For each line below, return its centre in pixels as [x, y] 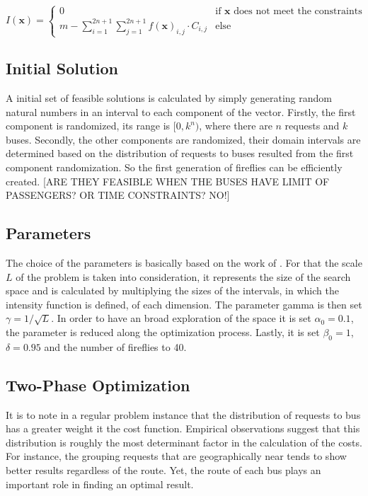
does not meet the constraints [298, 12]
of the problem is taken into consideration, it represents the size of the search [183, 276]
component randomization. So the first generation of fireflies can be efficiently [174, 167]
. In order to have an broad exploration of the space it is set [181, 318]
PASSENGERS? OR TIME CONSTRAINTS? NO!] [118, 195]
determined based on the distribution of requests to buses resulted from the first [180, 153]
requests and [312, 126]
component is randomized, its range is [88, 126]
